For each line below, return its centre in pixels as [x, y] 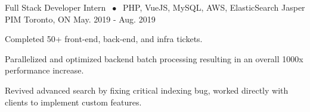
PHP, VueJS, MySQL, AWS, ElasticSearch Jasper [214, 7]
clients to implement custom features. [73, 102]
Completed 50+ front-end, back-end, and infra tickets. [104, 39]
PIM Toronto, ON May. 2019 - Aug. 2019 [80, 19]
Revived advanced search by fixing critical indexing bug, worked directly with [147, 90]
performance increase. [44, 70]
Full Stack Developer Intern [55, 7]
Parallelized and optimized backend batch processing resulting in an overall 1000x [154, 58]
